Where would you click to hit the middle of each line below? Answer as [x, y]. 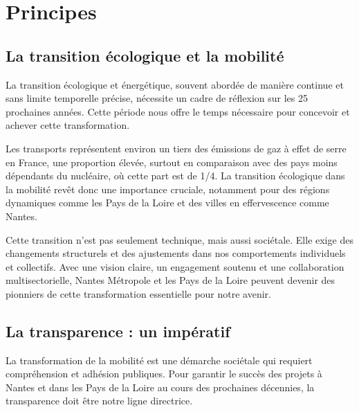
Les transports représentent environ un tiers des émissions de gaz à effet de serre [176, 148]
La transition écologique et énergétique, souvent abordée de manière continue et [175, 84]
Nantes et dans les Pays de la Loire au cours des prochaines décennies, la [160, 387]
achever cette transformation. [68, 125]
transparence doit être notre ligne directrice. [99, 401]
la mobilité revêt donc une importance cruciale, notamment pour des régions [168, 189]
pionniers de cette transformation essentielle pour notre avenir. [138, 293]
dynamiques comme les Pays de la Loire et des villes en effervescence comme [167, 203]
